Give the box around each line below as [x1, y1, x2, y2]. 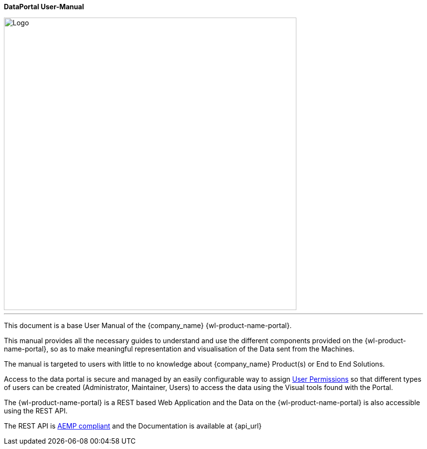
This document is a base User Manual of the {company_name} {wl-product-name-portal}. [4, 321, 292, 330]
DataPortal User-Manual [4, 2, 84, 11]
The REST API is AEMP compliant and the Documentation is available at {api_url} [4, 422, 262, 430]
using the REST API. [4, 407, 68, 415]
